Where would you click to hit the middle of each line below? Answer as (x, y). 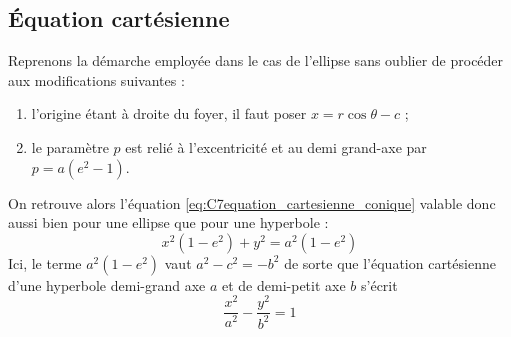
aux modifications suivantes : (96, 79)
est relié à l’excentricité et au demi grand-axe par (276, 146)
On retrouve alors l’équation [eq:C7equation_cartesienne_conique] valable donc (252, 202)
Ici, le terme (45, 262)
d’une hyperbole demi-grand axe (107, 284)
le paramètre (70, 146)
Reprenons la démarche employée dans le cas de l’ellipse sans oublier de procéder (256, 60)
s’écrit (379, 284)
